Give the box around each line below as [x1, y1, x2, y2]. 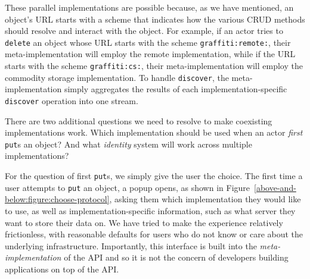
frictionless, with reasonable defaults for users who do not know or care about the [5, 228, 303, 240]
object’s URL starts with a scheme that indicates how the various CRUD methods [5, 12, 305, 25]
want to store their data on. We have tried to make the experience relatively [5, 216, 283, 228]
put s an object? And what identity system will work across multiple [5, 137, 252, 150]
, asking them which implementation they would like [109, 193, 301, 205]
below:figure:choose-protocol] [5, 193, 110, 205]
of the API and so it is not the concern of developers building [64, 251, 289, 264]
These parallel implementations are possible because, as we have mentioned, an [5, 1, 294, 13]
